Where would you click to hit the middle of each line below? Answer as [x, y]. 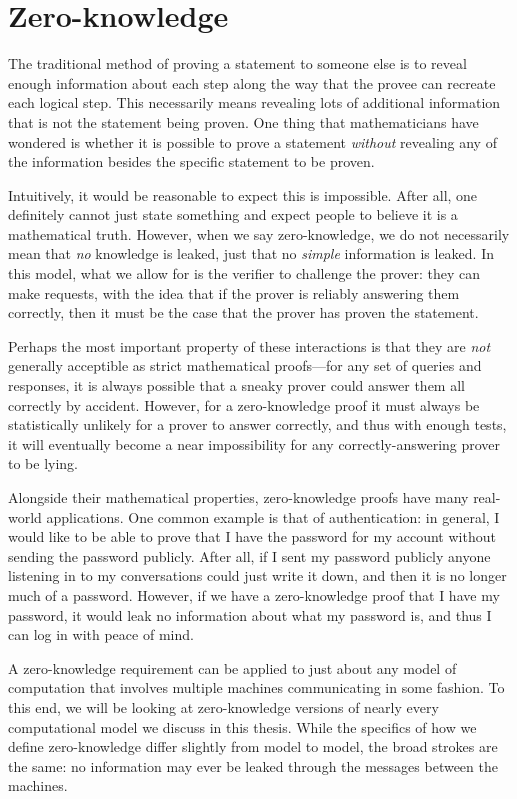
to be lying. [43, 463]
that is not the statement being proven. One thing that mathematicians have [243, 121]
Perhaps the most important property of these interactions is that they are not [249, 345]
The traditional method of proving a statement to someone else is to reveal [237, 63]
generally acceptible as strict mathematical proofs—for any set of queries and [245, 365]
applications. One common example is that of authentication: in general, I [273, 516]
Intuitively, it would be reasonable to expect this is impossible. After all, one [243, 194]
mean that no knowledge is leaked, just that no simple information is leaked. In [251, 253]
